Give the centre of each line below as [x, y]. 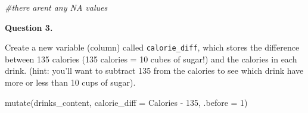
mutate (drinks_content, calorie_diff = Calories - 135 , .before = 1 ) [126, 102]
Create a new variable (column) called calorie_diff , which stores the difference [152, 47]
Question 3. [29, 27]
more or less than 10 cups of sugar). [70, 82]
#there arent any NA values [56, 7]
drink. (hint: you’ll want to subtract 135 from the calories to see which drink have [154, 70]
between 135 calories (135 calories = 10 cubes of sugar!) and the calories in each [151, 59]
